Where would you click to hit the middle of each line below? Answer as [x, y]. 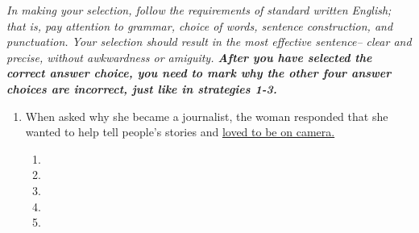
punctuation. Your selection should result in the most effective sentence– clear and [209, 42]
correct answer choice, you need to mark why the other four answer [199, 73]
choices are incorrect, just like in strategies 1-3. [142, 88]
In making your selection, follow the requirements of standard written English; [199, 10]
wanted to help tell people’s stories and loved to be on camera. [180, 132]
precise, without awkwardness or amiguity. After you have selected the [189, 57]
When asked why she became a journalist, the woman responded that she [207, 116]
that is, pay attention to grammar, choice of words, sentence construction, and [200, 25]
